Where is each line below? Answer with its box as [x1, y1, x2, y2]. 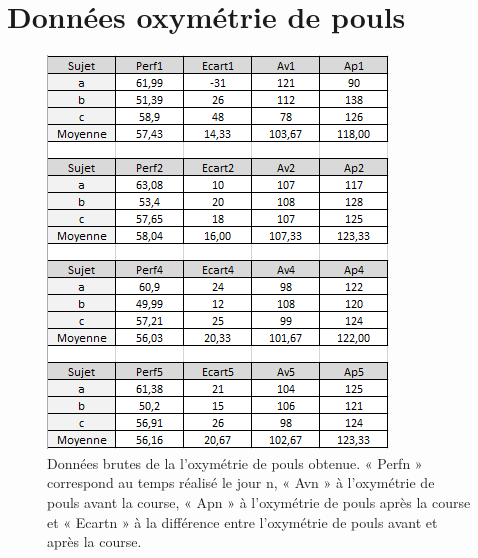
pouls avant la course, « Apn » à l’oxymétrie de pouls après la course [47, 491, 471, 512]
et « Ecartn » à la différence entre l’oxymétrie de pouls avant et [47, 511, 438, 532]
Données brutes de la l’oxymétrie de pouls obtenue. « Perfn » [47, 452, 423, 473]
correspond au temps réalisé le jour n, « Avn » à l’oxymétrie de [47, 472, 435, 493]
